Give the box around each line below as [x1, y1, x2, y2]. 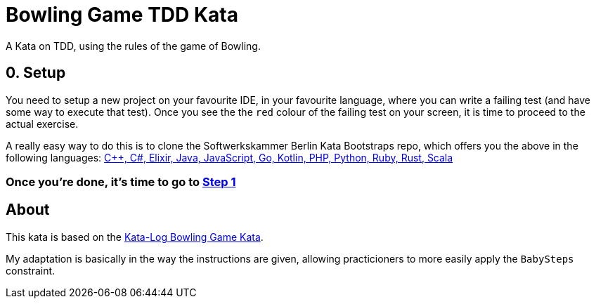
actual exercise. [6, 117, 79, 130]
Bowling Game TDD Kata [6, 3, 238, 27]
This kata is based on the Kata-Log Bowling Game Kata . [6, 230, 264, 243]
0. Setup [6, 64, 66, 82]
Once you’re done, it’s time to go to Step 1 [6, 174, 236, 189]
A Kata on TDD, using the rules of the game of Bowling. [6, 39, 261, 52]
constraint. [6, 264, 56, 277]
